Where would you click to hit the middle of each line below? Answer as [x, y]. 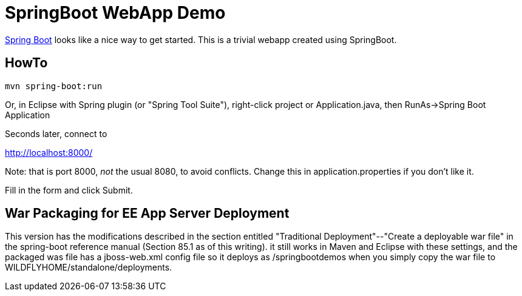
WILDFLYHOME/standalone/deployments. [89, 267]
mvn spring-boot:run [54, 86]
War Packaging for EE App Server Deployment [147, 214]
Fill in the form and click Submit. [69, 190]
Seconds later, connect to [56, 133]
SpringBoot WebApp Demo [115, 13]
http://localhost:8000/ [49, 152]
